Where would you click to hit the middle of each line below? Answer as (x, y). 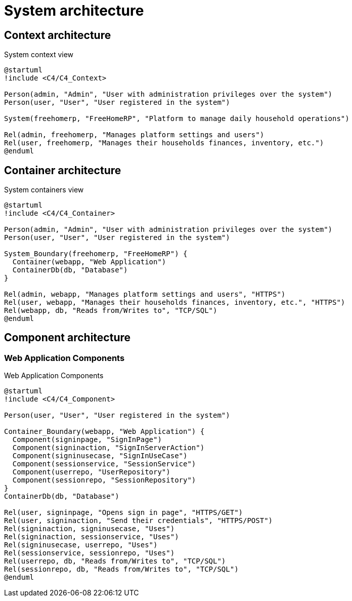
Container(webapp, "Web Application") (89, 262)
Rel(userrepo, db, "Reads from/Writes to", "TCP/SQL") (115, 561)
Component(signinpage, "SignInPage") (87, 440)
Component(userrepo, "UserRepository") (91, 472)
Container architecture (63, 170)
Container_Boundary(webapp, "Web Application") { (104, 432)
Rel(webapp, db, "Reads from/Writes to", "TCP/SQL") (111, 311)
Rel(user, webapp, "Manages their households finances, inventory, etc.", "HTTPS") (175, 303)
